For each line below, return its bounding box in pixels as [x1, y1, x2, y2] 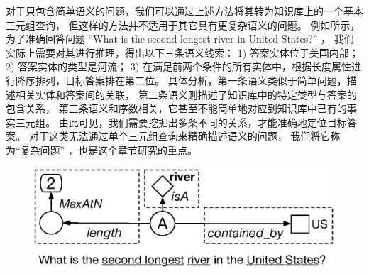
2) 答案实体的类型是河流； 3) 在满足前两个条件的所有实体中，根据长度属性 [6, 59, 351, 74]
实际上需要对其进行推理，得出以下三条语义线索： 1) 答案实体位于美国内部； [6, 45, 359, 60]
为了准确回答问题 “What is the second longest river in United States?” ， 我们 [6, 31, 354, 46]
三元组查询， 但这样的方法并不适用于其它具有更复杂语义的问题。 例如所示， [6, 17, 360, 32]
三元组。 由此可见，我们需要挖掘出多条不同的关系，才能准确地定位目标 [15, 114, 347, 129]
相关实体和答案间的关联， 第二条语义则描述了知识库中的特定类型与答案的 [15, 87, 357, 102]
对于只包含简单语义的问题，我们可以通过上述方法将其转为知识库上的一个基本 [6, 4, 363, 18]
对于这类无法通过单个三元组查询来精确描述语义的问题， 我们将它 [28, 128, 331, 143]
